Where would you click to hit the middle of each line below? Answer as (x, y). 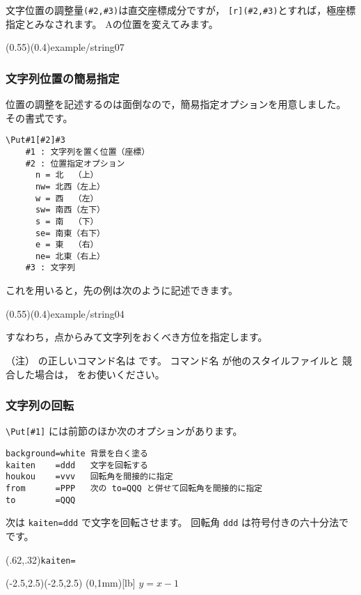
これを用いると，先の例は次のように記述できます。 (122, 290)
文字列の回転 (40, 405)
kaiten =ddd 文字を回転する (77, 465)
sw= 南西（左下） (70, 210)
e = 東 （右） (67, 245)
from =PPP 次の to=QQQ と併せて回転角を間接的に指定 (134, 488)
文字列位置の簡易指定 (63, 78)
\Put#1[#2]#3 (35, 140)
